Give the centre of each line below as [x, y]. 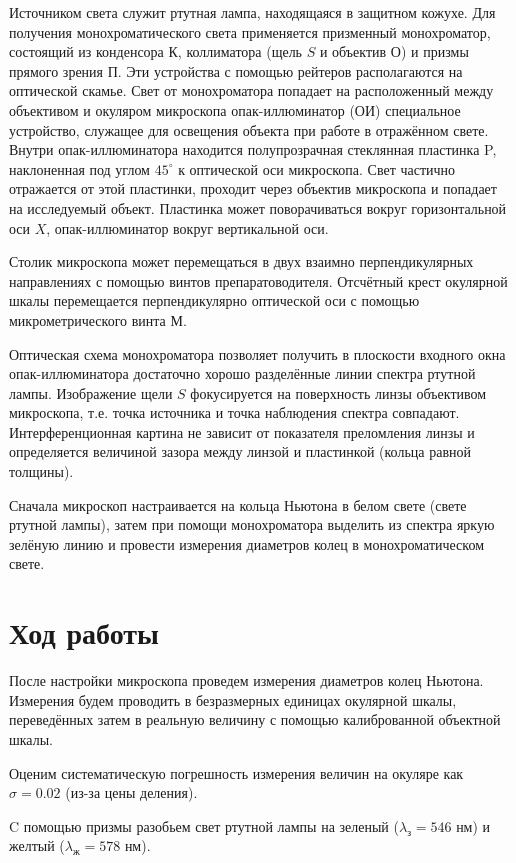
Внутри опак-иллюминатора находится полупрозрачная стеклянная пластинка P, [253, 149]
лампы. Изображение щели [91, 392]
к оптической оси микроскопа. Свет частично [317, 168]
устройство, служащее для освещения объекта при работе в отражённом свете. [249, 129]
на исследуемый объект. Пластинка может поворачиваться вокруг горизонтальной [258, 207]
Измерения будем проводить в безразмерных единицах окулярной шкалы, [233, 699]
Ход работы [84, 632]
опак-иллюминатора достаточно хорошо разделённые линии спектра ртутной [242, 373]
